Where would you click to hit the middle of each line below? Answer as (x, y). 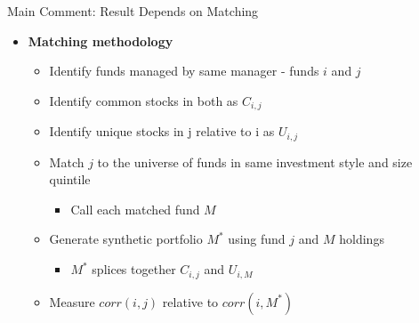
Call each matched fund (135, 209)
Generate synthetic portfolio (126, 239)
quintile (70, 179)
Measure (72, 301)
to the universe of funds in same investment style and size (255, 161)
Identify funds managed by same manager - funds (184, 71)
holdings (362, 239)
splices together (134, 269)
